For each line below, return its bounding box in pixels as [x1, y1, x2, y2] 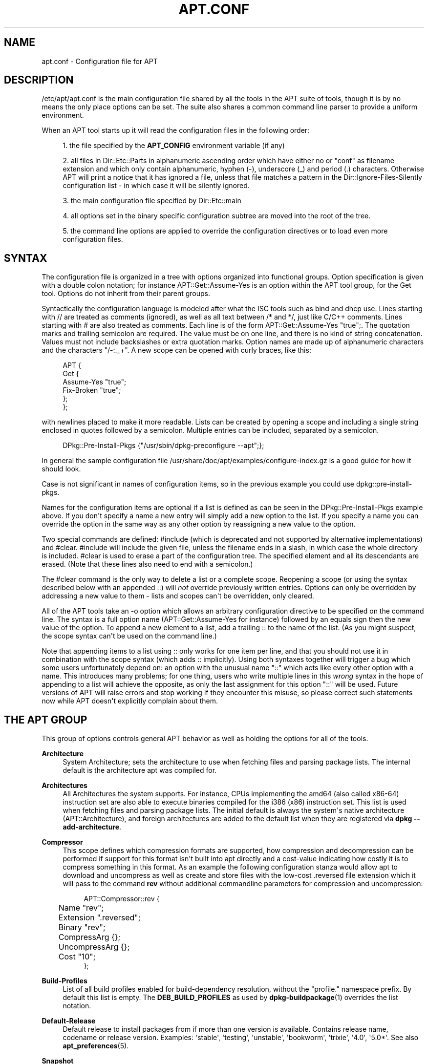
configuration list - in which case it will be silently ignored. [63, 181, 250, 190]
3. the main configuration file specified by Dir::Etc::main [63, 196, 241, 205]
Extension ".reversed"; [58, 913, 141, 923]
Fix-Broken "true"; [63, 386, 121, 395]
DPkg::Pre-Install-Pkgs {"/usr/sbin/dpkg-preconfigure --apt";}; [63, 441, 264, 450]
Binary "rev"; [58, 922, 106, 933]
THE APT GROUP [4, 713, 87, 726]
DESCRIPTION [4, 74, 74, 86]
